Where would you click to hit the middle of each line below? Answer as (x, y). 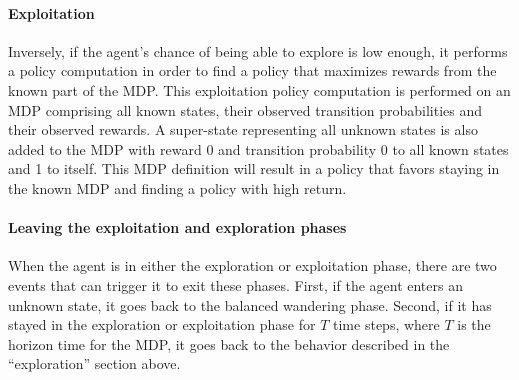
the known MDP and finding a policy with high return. (177, 187)
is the (474, 324)
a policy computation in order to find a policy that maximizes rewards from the (252, 70)
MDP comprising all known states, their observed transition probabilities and (245, 109)
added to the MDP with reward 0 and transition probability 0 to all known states (258, 148)
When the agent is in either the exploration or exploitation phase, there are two (252, 265)
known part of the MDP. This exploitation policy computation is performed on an (259, 89)
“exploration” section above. (94, 363)
